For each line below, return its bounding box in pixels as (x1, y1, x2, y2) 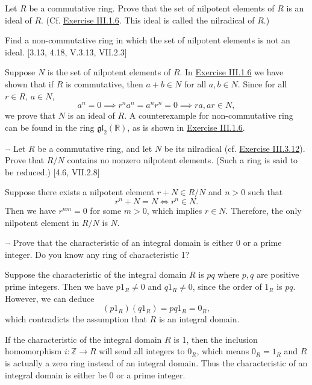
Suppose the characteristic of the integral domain (5, 268, 187, 281)
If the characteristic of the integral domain (5, 333, 162, 345)
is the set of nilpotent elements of (47, 66, 171, 78)
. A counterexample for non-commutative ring (124, 109, 293, 122)
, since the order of (192, 280, 262, 293)
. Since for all (237, 77, 287, 90)
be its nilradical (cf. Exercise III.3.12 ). (164, 142, 305, 154)
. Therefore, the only (225, 204, 302, 217)
